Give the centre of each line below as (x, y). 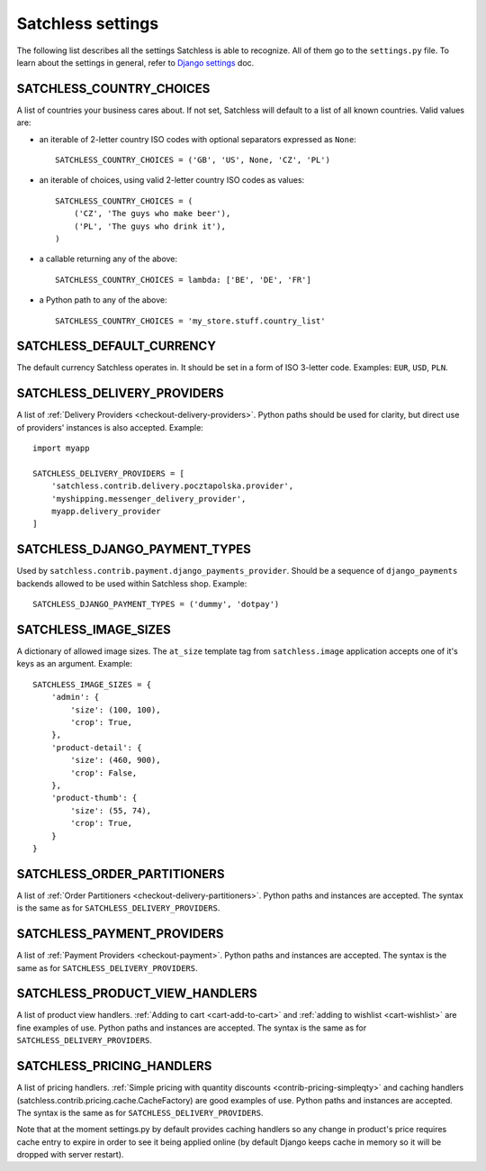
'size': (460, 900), (116, 760)
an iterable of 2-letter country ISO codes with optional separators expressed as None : (198, 139)
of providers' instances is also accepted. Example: (110, 427)
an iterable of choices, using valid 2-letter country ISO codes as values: (172, 180)
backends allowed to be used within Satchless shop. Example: (132, 583)
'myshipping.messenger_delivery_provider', (148, 499)
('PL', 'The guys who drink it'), (150, 226)
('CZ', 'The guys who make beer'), (152, 213)
